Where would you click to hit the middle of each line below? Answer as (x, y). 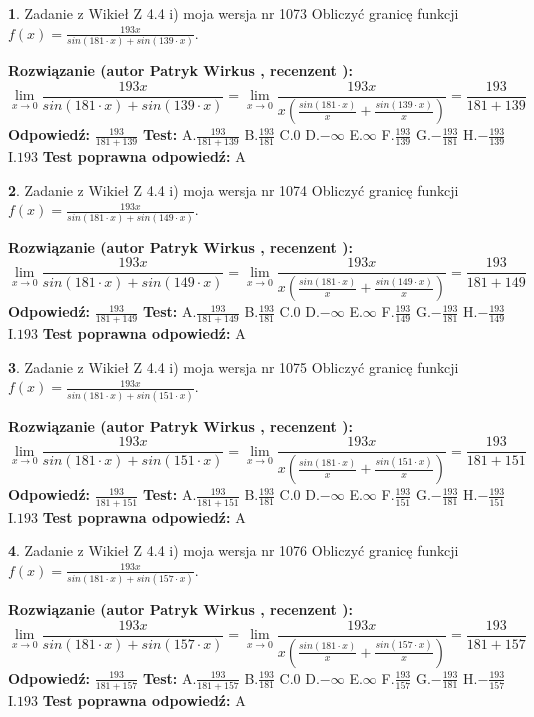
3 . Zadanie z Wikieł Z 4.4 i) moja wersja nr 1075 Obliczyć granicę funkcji (233, 366)
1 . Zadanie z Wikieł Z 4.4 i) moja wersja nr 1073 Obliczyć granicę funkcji (233, 13)
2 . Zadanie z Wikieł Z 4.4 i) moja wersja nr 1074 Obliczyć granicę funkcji (233, 189)
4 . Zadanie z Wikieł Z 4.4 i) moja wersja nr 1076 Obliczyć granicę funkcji (233, 550)
